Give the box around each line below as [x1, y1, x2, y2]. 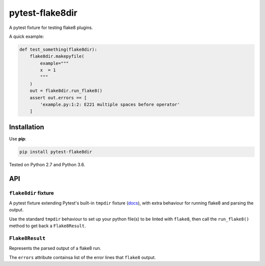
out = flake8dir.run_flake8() [29, 88, 103, 93]
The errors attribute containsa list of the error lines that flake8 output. [9, 254, 156, 260]
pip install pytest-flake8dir [19, 149, 92, 154]
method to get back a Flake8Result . [9, 223, 86, 229]
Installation [9, 123, 44, 131]
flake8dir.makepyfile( [29, 54, 84, 59]
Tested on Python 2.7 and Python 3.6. [9, 161, 85, 167]
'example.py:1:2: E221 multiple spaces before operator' [40, 102, 180, 108]
